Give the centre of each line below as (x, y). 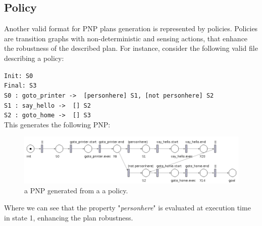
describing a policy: (34, 58)
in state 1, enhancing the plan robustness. (69, 217)
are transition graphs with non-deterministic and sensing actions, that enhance (126, 38)
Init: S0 (19, 76)
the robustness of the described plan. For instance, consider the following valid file (131, 48)
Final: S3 (20, 86)
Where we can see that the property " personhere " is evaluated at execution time (127, 208)
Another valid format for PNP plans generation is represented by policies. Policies (131, 28)
